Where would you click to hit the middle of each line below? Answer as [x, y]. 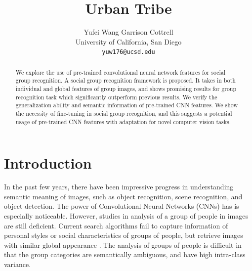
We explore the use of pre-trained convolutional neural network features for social [121, 72]
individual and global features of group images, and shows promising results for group [126, 89]
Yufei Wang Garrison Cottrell [128, 32]
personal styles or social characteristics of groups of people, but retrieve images [124, 235]
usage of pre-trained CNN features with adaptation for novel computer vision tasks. [123, 121]
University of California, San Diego [128, 41]
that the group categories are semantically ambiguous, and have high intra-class [125, 254]
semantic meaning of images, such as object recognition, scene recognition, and [123, 196]
